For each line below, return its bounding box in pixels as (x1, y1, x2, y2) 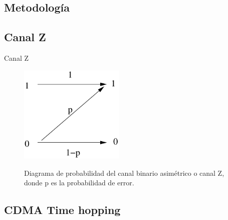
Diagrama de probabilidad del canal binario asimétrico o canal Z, (24, 167, 224, 178)
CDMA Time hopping (4, 202, 121, 217)
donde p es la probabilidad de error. (24, 177, 134, 188)
